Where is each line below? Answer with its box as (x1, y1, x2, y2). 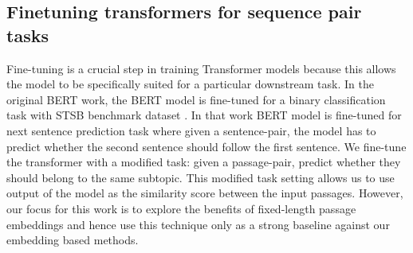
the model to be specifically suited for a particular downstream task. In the (6, 76, 374, 92)
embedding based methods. (6, 232, 139, 248)
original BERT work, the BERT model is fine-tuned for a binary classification (6, 91, 386, 107)
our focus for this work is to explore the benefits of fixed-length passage (6, 200, 356, 216)
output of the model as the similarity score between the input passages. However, (6, 185, 403, 201)
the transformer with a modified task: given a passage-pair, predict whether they (6, 154, 401, 170)
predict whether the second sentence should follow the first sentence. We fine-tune (6, 138, 407, 154)
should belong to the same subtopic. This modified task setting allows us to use (6, 169, 395, 185)
